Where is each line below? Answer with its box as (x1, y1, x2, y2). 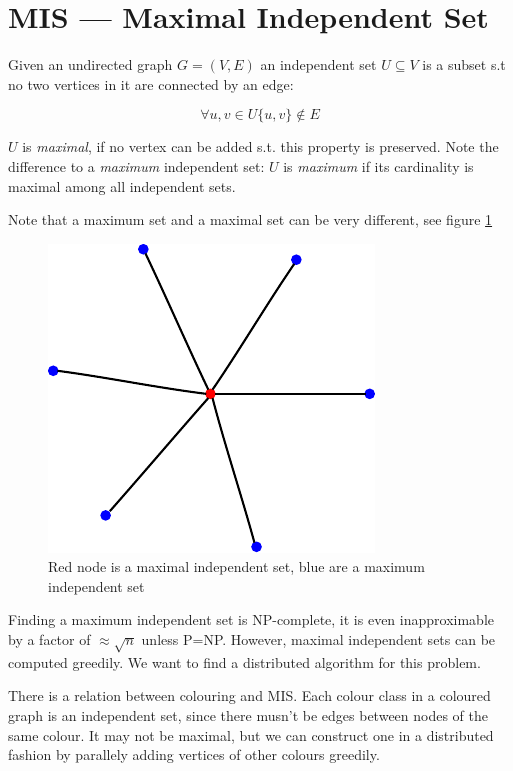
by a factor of (8, 629, 91, 650)
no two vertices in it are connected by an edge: (8, 73, 294, 94)
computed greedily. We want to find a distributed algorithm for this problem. (8, 651, 481, 672)
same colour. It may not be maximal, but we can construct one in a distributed (8, 724, 494, 745)
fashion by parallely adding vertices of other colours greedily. (8, 744, 380, 765)
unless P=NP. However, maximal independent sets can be (141, 629, 496, 650)
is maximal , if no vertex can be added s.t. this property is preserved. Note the (22, 136, 499, 157)
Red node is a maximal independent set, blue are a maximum (48, 556, 425, 577)
